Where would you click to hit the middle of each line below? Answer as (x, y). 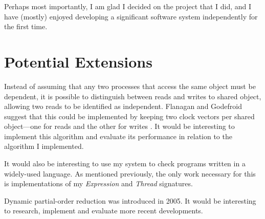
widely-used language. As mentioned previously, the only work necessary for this (130, 173)
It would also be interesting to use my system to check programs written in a (125, 163)
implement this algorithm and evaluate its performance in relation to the (118, 136)
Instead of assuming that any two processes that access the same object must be (130, 86)
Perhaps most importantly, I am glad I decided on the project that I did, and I (128, 6)
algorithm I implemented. (44, 146)
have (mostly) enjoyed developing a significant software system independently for (131, 16)
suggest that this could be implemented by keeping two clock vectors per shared (129, 116)
